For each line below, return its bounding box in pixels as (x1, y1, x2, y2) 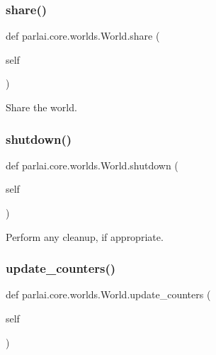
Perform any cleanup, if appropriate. (6, 229, 164, 244)
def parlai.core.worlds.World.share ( (6, 28, 160, 43)
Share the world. (6, 100, 77, 114)
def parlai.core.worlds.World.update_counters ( (6, 287, 211, 302)
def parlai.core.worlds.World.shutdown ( (6, 157, 178, 172)
